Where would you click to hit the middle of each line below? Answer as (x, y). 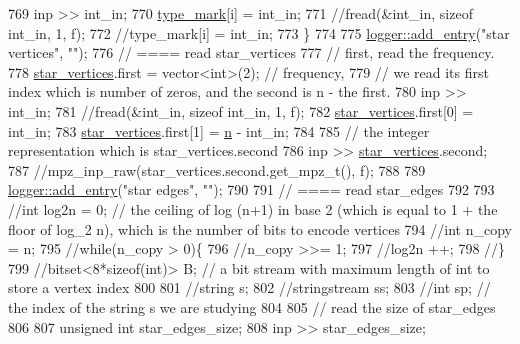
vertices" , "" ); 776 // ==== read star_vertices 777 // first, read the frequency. (251, 52)
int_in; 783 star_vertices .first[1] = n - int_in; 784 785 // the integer (219, 130)
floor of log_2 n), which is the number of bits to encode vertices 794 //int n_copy (260, 228)
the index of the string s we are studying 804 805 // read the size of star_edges (252, 306)
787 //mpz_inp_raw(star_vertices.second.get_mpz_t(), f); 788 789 (217, 169)
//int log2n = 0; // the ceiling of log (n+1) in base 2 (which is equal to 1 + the (253, 208)
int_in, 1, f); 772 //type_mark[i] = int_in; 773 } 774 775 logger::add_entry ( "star (259, 32)
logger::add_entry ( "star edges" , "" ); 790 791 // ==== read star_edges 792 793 (251, 189)
